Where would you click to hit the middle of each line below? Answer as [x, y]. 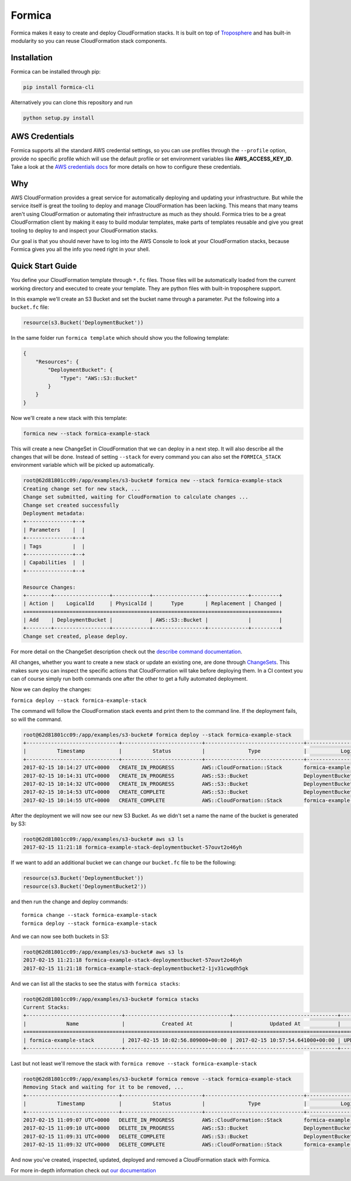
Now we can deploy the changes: [51, 690]
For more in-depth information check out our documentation [83, 1170]
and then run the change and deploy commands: [69, 902]
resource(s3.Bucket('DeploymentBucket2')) [85, 886]
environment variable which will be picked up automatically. [83, 465]
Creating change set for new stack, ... [82, 489]
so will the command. [37, 719]
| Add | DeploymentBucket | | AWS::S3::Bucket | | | [153, 620]
